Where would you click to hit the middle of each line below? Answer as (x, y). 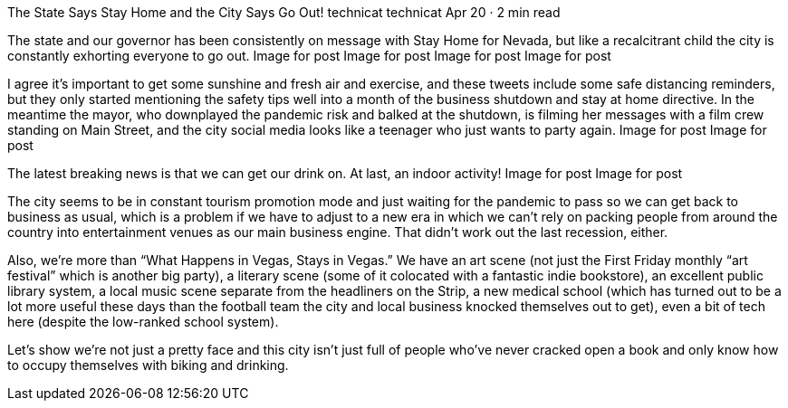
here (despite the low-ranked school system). (143, 322)
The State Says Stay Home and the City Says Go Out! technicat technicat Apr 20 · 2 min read (284, 12)
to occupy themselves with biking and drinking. (148, 365)
